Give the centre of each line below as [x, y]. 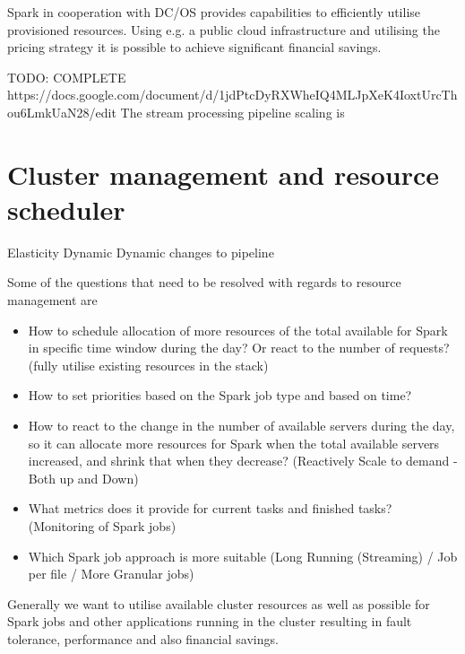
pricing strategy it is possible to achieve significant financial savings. [194, 47]
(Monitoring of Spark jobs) [102, 526]
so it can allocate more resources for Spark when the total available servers [234, 443]
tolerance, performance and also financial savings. [143, 638]
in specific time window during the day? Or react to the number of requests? [239, 348]
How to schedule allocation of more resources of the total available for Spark [238, 330]
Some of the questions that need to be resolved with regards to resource [204, 282]
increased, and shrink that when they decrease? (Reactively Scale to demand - [243, 461]
